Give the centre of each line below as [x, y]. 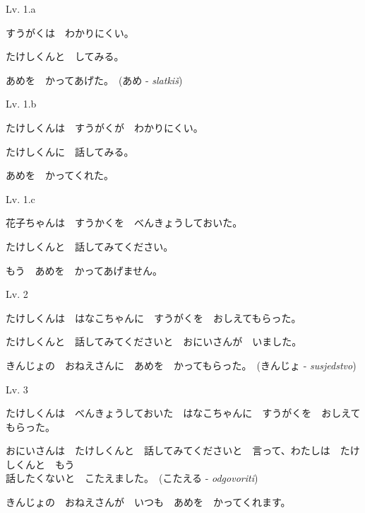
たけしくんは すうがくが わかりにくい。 [104, 127]
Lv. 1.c [20, 198]
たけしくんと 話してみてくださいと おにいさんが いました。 [154, 341]
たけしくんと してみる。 [65, 56]
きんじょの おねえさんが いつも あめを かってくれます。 [148, 502]
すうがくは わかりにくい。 [70, 32]
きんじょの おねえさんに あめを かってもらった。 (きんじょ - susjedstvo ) [181, 365]
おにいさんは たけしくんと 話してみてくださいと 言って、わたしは [168, 450]
